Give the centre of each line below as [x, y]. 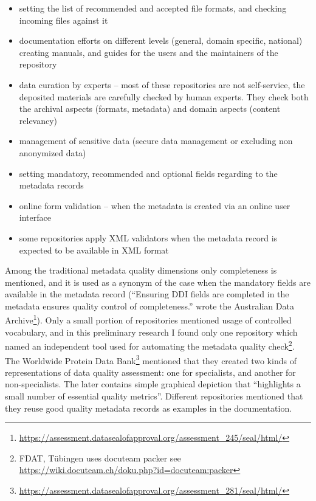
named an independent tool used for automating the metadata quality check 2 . [150, 345]
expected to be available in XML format [94, 250]
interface [35, 217]
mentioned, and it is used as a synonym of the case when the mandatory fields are [158, 282]
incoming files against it [64, 20]
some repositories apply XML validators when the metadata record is [148, 237]
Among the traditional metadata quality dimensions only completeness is [141, 270]
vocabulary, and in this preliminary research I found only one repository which [151, 332]
